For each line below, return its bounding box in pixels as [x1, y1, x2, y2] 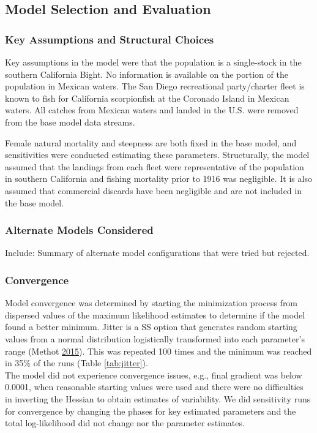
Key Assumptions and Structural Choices [5, 31, 214, 47]
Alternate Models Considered [5, 222, 154, 238]
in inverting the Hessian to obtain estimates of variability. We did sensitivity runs [5, 392, 311, 405]
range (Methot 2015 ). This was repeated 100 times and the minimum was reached [5, 344, 312, 357]
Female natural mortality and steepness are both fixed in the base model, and [5, 136, 297, 149]
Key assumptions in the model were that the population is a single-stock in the [5, 56, 302, 68]
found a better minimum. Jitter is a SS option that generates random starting [5, 320, 297, 333]
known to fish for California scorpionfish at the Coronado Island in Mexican [5, 91, 289, 104]
